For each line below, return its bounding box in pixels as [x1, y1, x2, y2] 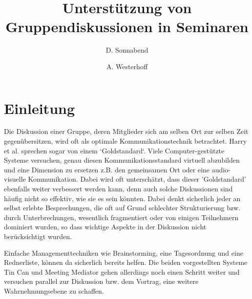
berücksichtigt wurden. [4, 231, 72, 241]
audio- [211, 164, 231, 174]
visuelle [4, 174, 26, 184]
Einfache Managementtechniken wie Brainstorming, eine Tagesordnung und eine [4, 247, 243, 258]
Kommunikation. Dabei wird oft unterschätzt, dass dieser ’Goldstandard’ [28, 174, 247, 184]
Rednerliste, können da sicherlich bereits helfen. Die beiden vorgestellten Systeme [4, 257, 248, 267]
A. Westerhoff [106, 61, 148, 71]
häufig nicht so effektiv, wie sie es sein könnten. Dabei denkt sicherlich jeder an [4, 193, 241, 203]
